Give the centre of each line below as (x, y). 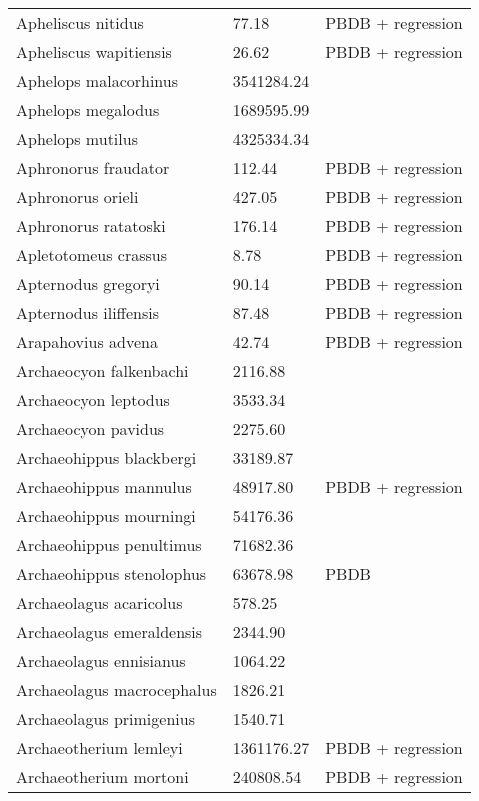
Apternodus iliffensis (87, 312)
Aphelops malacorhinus (97, 80)
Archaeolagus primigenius (105, 718)
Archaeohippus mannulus (104, 486)
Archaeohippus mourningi (106, 515)
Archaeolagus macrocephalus (116, 689)
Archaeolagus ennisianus (101, 660)
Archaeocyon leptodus (93, 399)
